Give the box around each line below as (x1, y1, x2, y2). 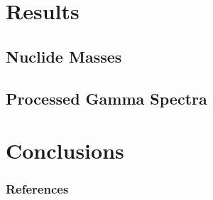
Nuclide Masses (6, 45, 122, 67)
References (6, 180, 69, 198)
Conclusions (6, 136, 124, 165)
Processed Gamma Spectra (6, 87, 207, 109)
